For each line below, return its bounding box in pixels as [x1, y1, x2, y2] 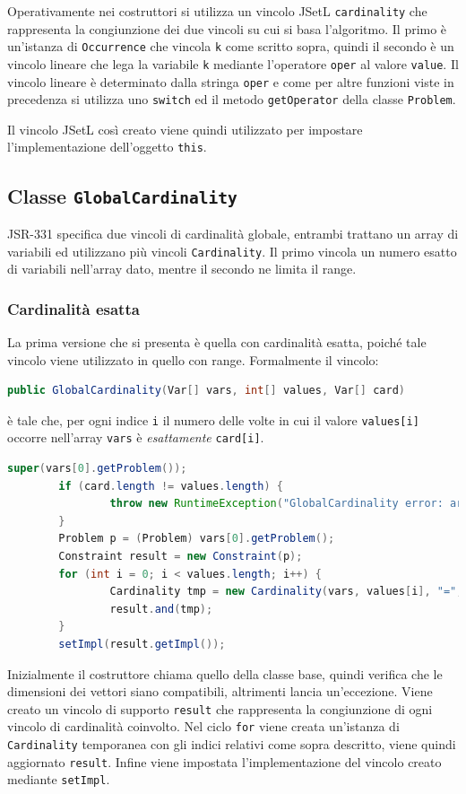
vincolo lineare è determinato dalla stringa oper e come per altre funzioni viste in [7, 72, 454, 91]
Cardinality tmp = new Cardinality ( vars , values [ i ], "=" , [109, 585, 463, 598]
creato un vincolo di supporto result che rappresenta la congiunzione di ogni [7, 699, 433, 718]
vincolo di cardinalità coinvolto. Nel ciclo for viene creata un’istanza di [7, 717, 400, 736]
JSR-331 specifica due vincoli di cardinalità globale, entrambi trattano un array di [7, 223, 459, 242]
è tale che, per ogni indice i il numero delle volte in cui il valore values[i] [7, 410, 419, 429]
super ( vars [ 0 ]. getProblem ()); [7, 462, 187, 476]
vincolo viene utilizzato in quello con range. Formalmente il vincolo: [7, 350, 379, 369]
